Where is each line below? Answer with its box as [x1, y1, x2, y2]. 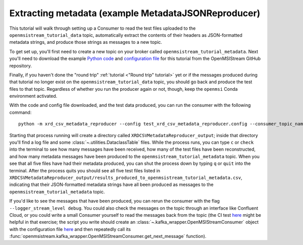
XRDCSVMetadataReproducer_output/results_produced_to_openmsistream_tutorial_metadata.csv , [9, 174, 242, 180]
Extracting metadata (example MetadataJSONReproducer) [9, 8, 261, 19]
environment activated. [9, 93, 58, 99]
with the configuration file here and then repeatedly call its [9, 226, 131, 232]
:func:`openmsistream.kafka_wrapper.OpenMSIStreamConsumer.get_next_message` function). [9, 233, 207, 239]
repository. [9, 63, 32, 69]
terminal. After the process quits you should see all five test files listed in [9, 167, 161, 173]
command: [9, 109, 32, 115]
